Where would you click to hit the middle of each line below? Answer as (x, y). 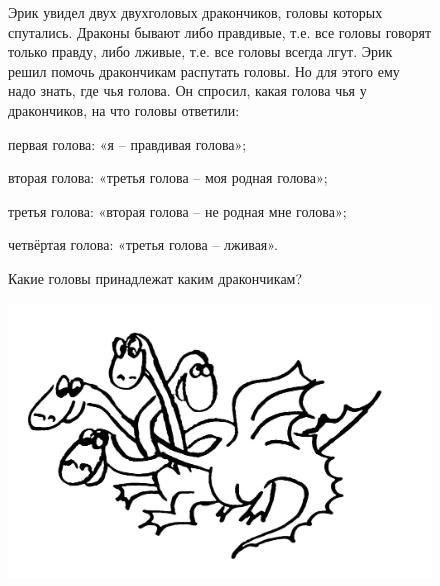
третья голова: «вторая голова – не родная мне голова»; (177, 210)
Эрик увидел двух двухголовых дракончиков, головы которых (195, 12)
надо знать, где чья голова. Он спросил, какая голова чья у (187, 90)
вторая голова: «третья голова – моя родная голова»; (168, 177)
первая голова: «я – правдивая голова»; (127, 143)
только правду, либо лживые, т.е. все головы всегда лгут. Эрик (200, 51)
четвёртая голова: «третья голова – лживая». (143, 244)
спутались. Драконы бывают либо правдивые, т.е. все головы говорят (220, 31)
